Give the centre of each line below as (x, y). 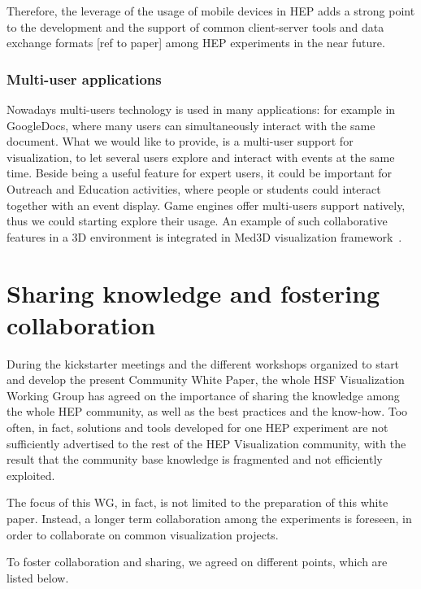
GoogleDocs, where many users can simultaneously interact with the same (191, 125)
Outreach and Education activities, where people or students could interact (194, 188)
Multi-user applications (84, 79)
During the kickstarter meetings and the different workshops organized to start (203, 363)
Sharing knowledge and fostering (193, 292)
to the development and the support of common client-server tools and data (195, 26)
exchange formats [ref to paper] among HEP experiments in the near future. (196, 43)
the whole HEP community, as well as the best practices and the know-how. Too (207, 411)
